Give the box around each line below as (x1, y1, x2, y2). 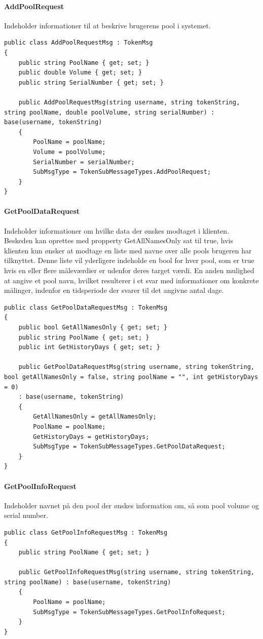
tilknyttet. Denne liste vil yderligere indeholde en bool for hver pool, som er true (4, 255, 254, 266)
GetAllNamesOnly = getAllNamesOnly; (33, 413, 157, 421)
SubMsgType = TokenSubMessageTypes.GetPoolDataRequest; (33, 443, 226, 450)
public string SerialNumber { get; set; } (18, 79, 164, 86)
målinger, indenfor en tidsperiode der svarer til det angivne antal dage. (4, 285, 224, 295)
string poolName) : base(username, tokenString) (4, 578, 171, 586)
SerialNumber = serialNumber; (33, 158, 135, 166)
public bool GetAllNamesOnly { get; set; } (18, 324, 168, 331)
